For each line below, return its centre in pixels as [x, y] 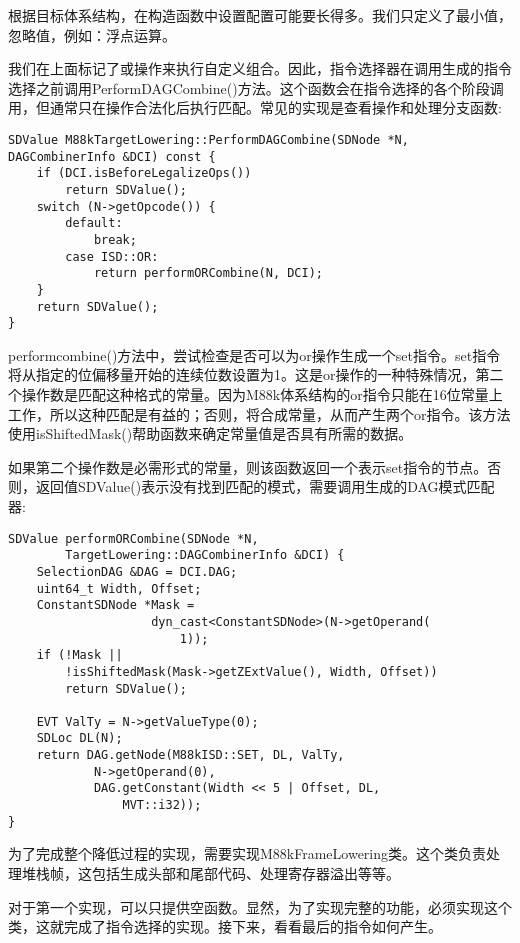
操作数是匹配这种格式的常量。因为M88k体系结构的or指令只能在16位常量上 [262, 394]
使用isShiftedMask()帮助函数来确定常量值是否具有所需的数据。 [210, 433]
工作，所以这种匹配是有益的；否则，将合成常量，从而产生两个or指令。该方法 [259, 413]
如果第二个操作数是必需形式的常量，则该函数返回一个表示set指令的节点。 [248, 466]
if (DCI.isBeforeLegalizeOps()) [144, 173]
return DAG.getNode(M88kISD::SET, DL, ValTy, [190, 755]
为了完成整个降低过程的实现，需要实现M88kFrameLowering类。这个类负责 [247, 853]
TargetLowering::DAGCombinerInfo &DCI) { [205, 555]
